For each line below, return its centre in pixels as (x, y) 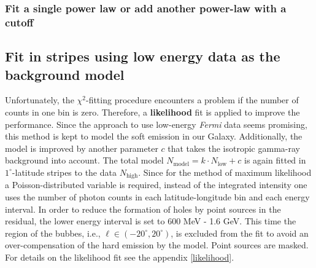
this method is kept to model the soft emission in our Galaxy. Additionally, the (154, 136)
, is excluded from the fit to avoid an (240, 233)
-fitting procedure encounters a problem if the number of (192, 100)
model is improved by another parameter (82, 148)
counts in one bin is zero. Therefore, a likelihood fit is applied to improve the (152, 112)
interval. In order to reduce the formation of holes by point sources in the (143, 209)
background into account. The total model (84, 160)
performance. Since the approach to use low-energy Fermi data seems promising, (156, 124)
